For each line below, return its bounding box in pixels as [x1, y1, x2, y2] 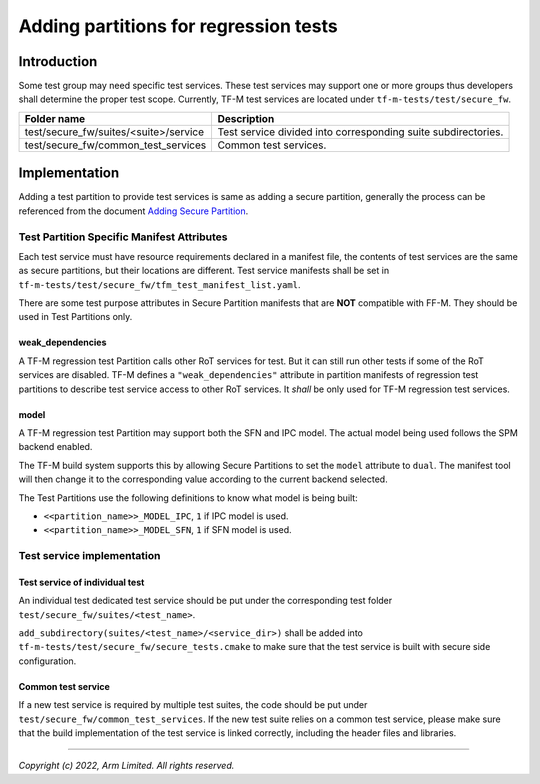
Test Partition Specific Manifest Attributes [18, 230, 228, 244]
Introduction [18, 53, 98, 70]
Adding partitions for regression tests [18, 15, 339, 37]
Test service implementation [18, 549, 161, 563]
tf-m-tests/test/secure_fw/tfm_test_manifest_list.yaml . [18, 278, 301, 290]
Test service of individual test [18, 576, 145, 588]
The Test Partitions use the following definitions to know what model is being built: [18, 491, 359, 504]
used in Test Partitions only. [18, 311, 133, 323]
